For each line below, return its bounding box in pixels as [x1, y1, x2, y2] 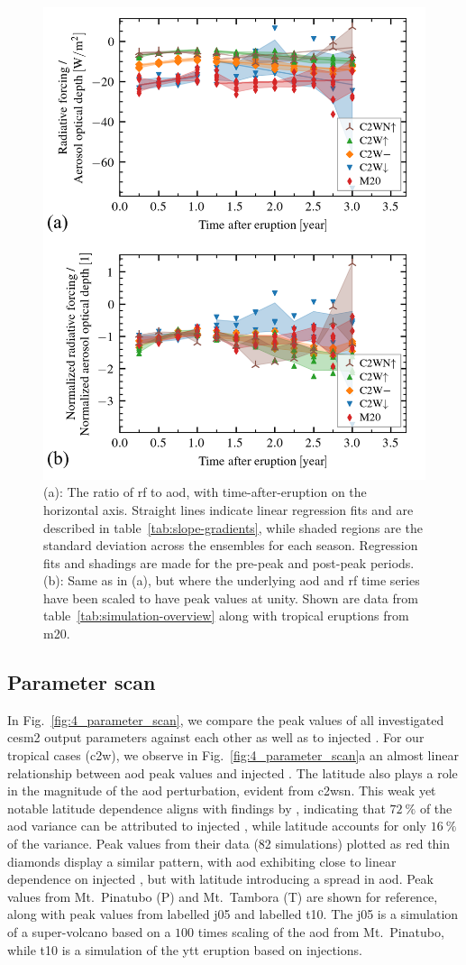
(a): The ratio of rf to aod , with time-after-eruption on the [43, 482, 367, 501]
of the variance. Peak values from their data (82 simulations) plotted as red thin [7, 834, 451, 853]
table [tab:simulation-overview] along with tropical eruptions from [43, 606, 409, 625]
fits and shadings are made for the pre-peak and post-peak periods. [43, 553, 415, 572]
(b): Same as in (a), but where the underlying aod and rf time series [43, 571, 420, 590]
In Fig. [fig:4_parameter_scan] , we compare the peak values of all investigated [7, 710, 444, 729]
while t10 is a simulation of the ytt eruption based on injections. [7, 940, 362, 959]
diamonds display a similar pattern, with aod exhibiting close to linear [7, 851, 397, 870]
